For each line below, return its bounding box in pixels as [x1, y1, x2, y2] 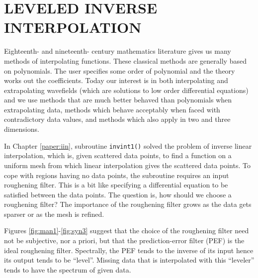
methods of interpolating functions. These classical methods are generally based [4, 55, 247, 66]
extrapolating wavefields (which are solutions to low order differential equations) [4, 85, 249, 95]
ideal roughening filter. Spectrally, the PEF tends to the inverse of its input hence [4, 245, 254, 255]
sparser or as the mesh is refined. [4, 208, 104, 219]
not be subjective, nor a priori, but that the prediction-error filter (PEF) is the [4, 235, 245, 246]
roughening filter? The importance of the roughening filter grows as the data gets [4, 199, 252, 209]
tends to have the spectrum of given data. [4, 264, 131, 275]
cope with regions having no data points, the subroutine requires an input [4, 170, 229, 180]
